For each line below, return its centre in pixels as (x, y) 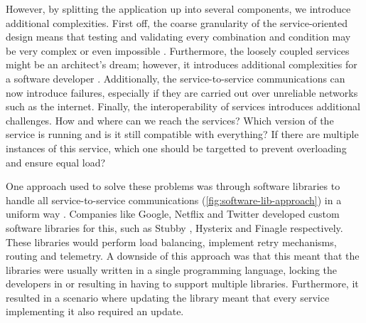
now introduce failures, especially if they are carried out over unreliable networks (182, 92)
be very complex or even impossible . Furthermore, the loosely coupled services (178, 50)
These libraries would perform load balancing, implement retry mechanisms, (171, 242)
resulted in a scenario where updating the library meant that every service (168, 297)
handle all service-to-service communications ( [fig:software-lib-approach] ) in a (174, 200)
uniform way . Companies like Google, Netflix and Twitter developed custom (173, 214)
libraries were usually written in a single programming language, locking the (171, 269)
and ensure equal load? (56, 162)
